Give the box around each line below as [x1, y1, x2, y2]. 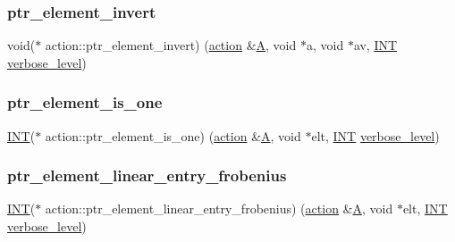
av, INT [353, 36, 398, 54]
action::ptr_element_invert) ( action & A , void [45, 36, 297, 54]
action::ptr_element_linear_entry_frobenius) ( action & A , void [45, 199, 393, 218]
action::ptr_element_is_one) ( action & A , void [45, 126, 301, 145]
